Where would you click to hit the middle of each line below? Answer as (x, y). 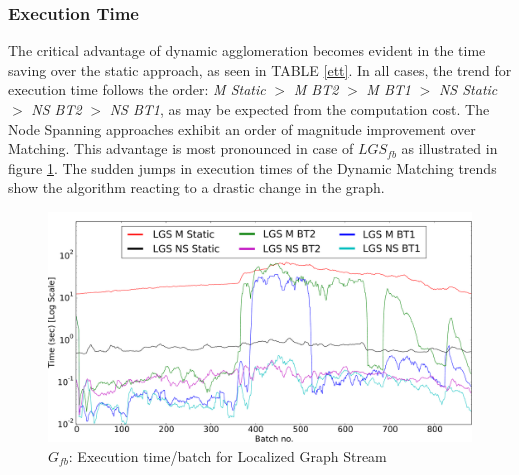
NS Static (468, 89)
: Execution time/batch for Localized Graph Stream (227, 455)
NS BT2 (56, 109)
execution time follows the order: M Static (137, 89)
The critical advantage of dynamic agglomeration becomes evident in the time (247, 50)
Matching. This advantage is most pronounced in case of (181, 148)
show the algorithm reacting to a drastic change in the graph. (196, 187)
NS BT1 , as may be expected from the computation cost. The (299, 109)
